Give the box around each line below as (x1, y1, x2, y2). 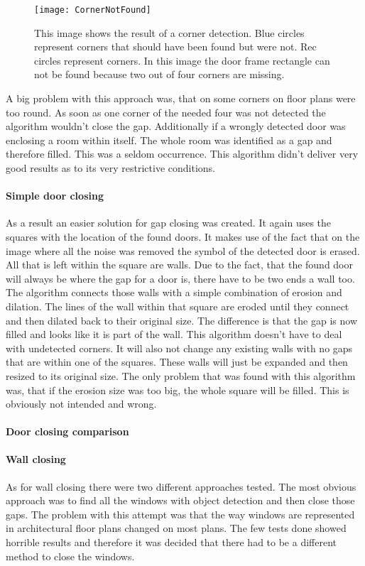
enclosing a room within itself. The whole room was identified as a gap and (6, 132, 332, 147)
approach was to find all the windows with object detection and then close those (6, 493, 355, 508)
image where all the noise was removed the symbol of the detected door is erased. (6, 243, 360, 258)
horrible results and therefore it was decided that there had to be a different (6, 535, 337, 550)
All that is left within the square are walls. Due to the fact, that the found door (6, 257, 354, 272)
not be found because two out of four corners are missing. (34, 67, 285, 82)
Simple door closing (6, 188, 104, 203)
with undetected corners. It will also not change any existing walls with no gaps (6, 340, 353, 355)
